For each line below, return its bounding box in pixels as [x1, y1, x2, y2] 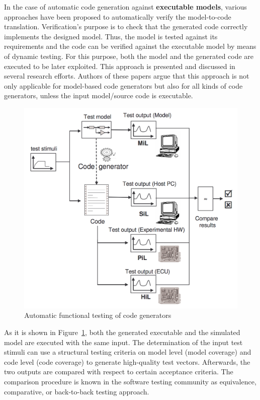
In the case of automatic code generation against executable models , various [4, 2, 247, 12]
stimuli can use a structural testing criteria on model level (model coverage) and [4, 347, 251, 357]
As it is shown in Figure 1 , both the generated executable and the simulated [4, 327, 240, 338]
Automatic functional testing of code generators [24, 310, 171, 320]
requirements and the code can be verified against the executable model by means [4, 41, 256, 51]
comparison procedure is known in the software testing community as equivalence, [4, 376, 256, 386]
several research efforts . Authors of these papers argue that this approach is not [4, 71, 249, 81]
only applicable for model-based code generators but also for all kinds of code [4, 80, 243, 91]
